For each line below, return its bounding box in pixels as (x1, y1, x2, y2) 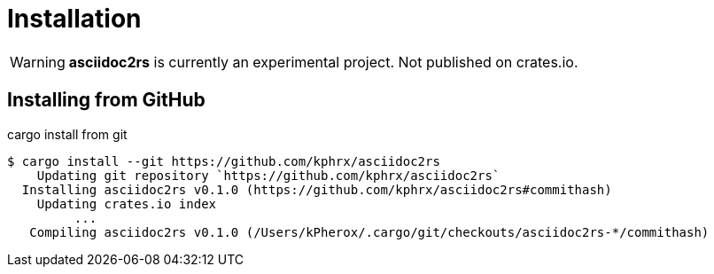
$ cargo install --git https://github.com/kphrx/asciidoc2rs (7, 153, 440, 168)
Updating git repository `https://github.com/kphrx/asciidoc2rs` (36, 168, 501, 183)
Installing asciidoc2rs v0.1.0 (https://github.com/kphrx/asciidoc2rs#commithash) (21, 182, 612, 197)
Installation (7, 4, 142, 34)
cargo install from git (7, 126, 128, 142)
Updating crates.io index (36, 196, 217, 211)
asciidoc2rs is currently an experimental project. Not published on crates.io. (68, 52, 578, 71)
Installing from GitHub (7, 89, 206, 112)
